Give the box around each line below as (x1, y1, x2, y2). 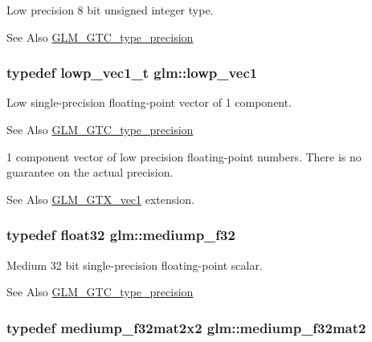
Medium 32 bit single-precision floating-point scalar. (6, 256, 263, 273)
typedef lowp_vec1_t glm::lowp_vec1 (6, 63, 258, 83)
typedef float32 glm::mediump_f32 (6, 225, 235, 245)
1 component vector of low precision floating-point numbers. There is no (6, 148, 362, 165)
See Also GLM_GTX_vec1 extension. (6, 190, 194, 207)
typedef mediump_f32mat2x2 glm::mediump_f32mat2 (6, 317, 366, 337)
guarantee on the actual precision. (6, 164, 174, 181)
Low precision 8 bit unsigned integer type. (6, 2, 214, 18)
